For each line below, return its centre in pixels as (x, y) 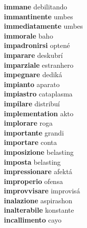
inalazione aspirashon (38, 200)
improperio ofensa (33, 181)
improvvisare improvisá (42, 191)
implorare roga (28, 123)
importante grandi (34, 132)
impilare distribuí (32, 103)
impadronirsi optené (37, 45)
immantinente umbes (39, 16)
